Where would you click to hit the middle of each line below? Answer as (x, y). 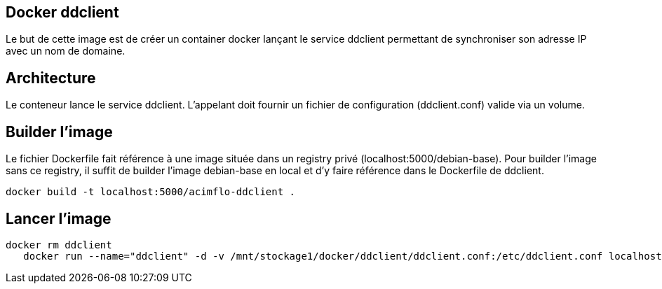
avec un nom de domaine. (66, 51)
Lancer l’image (59, 218)
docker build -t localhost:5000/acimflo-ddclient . (151, 192)
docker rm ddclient (59, 245)
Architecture (51, 78)
